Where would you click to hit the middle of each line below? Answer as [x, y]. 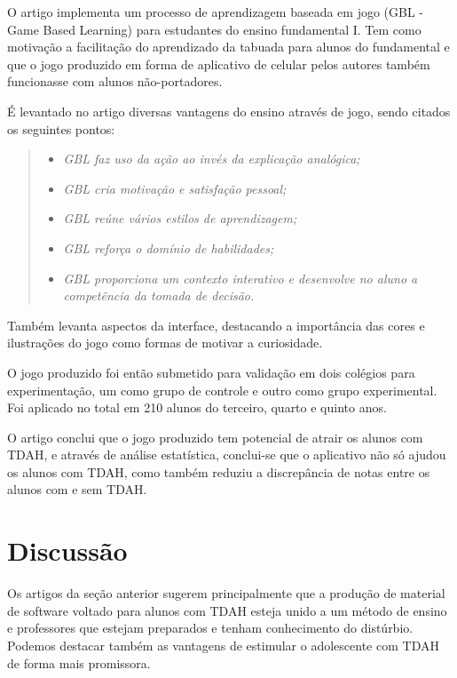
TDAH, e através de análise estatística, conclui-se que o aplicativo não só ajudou [227, 455]
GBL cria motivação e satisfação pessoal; [175, 188]
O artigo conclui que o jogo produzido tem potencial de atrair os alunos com [215, 437]
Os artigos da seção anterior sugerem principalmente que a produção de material [226, 593]
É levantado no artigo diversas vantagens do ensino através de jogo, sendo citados [229, 111]
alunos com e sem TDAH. [77, 489]
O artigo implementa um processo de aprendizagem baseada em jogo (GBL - [216, 12]
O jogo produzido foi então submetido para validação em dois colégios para [211, 372]
